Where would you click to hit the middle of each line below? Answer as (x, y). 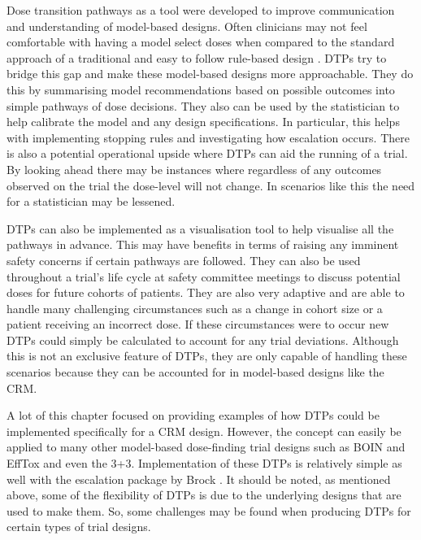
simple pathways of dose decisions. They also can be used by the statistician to (203, 105)
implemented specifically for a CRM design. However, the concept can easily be (204, 431)
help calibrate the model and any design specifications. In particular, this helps (203, 122)
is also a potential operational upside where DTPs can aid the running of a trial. (207, 153)
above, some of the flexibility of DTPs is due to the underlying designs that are (204, 495)
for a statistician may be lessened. (91, 201)
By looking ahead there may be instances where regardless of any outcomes (194, 169)
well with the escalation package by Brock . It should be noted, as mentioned (199, 479)
